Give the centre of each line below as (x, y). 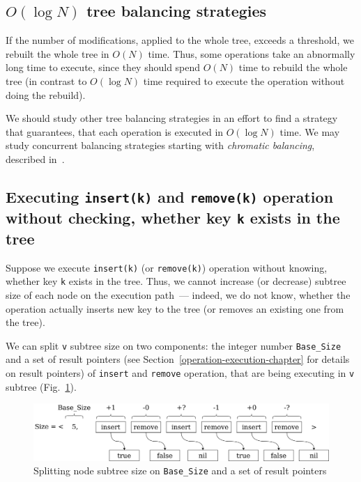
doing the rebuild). (46, 94)
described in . (35, 158)
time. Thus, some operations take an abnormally (252, 53)
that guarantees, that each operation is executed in (115, 131)
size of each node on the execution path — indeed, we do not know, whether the (178, 295)
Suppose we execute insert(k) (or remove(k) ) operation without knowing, (167, 267)
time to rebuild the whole (293, 67)
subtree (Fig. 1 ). (41, 386)
